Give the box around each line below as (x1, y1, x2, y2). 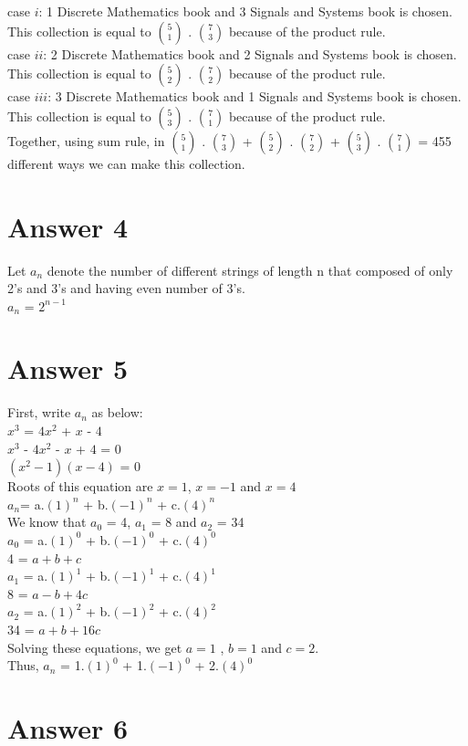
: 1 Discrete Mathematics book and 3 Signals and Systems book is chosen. (38, 2, 452, 20)
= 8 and (151, 512, 197, 531)
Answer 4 (7, 207, 129, 245)
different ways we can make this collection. (7, 153, 245, 173)
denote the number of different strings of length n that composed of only (47, 260, 453, 279)
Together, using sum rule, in (7, 131, 165, 150)
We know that (7, 512, 87, 531)
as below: (91, 403, 143, 422)
